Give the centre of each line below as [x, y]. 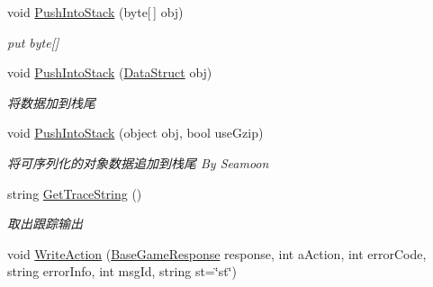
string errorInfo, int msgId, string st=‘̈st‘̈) [122, 271]
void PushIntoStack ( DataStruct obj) [110, 72]
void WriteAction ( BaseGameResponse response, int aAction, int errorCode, [217, 253]
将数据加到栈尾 [51, 102]
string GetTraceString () [75, 193]
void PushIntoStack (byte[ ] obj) [95, 12]
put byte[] [33, 42]
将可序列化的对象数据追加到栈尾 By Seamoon [138, 162]
